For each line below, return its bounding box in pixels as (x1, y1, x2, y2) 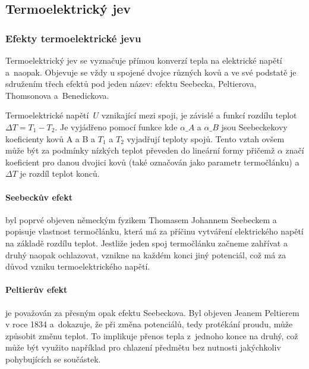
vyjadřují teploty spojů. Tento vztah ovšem (127, 132, 285, 145)
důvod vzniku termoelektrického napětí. (5, 260, 150, 273)
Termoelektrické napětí (5, 109, 89, 121)
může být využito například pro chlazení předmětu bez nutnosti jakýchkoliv (5, 341, 281, 354)
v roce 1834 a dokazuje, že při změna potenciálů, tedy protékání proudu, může (5, 318, 293, 330)
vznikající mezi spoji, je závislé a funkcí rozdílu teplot (101, 109, 297, 121)
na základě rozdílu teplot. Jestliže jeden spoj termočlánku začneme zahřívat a (5, 236, 288, 249)
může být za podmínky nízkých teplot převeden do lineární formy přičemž (5, 144, 275, 157)
